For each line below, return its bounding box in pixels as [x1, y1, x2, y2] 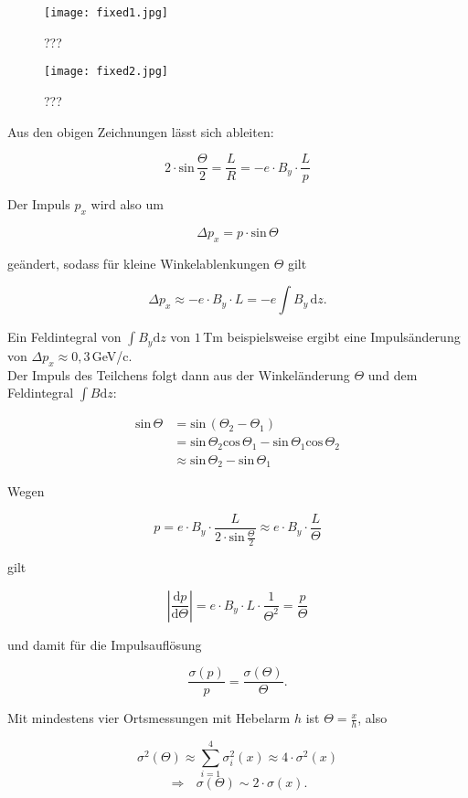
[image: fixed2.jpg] [44, 65, 169, 79]
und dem [367, 365, 418, 384]
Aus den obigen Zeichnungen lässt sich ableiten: [7, 122, 274, 141]
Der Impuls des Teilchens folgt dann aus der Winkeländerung [7, 365, 350, 384]
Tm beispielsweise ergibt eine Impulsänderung [203, 327, 461, 346]
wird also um [90, 195, 164, 214]
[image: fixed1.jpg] [44, 6, 169, 19]
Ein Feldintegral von [7, 327, 122, 346]
